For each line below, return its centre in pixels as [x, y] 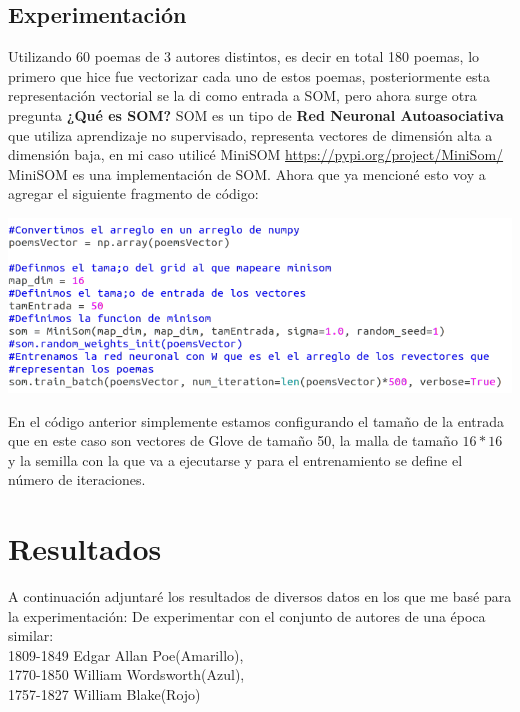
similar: [31, 635]
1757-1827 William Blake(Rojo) [104, 694]
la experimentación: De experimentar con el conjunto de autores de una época [247, 615]
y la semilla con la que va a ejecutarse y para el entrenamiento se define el [235, 459]
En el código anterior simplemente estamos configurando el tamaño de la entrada [256, 420]
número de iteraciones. [77, 479]
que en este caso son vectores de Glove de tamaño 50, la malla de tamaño [233, 440]
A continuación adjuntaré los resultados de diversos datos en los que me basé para [260, 596]
